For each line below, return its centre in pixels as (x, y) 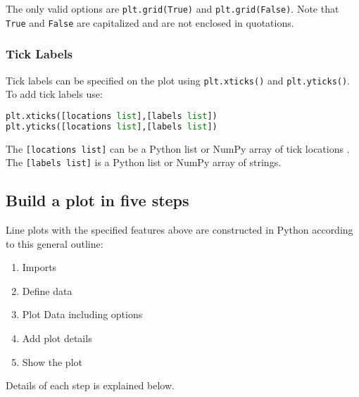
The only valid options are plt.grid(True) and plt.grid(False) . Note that (172, 8)
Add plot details (57, 338)
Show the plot (52, 361)
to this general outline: (55, 243)
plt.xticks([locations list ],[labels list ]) (112, 116)
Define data (47, 290)
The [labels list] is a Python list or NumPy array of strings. (144, 162)
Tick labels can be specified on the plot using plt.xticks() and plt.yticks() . (178, 80)
